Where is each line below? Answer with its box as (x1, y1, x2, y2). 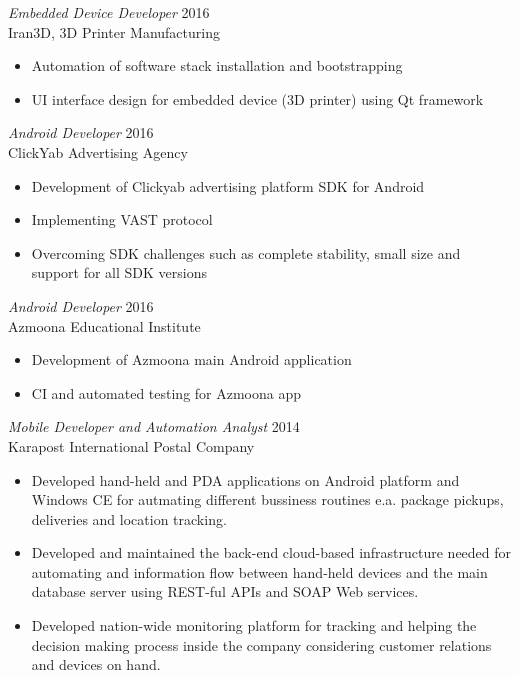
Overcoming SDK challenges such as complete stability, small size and (31, 242, 461, 263)
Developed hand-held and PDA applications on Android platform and (31, 469, 460, 490)
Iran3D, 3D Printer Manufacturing (8, 21, 220, 42)
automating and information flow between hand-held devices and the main (31, 561, 488, 582)
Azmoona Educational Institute (8, 315, 201, 336)
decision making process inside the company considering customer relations (31, 634, 492, 655)
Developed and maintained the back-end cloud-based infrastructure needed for (31, 542, 512, 563)
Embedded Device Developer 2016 (8, 2, 210, 22)
